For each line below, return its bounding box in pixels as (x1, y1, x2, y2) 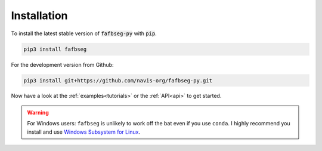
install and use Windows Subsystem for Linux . (27, 128, 140, 135)
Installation (11, 9, 68, 22)
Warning (27, 109, 49, 116)
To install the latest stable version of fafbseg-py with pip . (11, 30, 157, 37)
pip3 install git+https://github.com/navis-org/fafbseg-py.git (23, 77, 213, 84)
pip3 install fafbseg (23, 45, 87, 53)
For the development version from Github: (11, 61, 114, 68)
